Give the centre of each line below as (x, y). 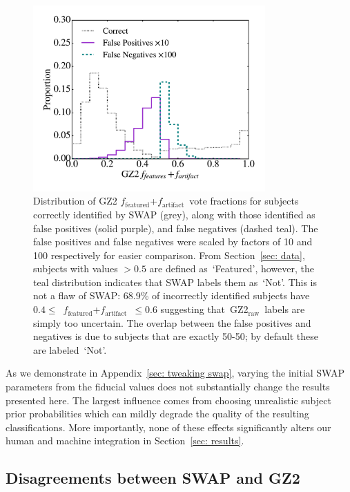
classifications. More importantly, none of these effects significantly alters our (168, 427)
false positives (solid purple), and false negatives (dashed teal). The (176, 228)
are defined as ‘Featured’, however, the (232, 268)
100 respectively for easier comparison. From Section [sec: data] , (169, 255)
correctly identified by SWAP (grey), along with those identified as (174, 214)
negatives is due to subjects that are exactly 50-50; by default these (176, 336)
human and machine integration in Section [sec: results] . (125, 441)
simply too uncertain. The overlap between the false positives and (172, 322)
